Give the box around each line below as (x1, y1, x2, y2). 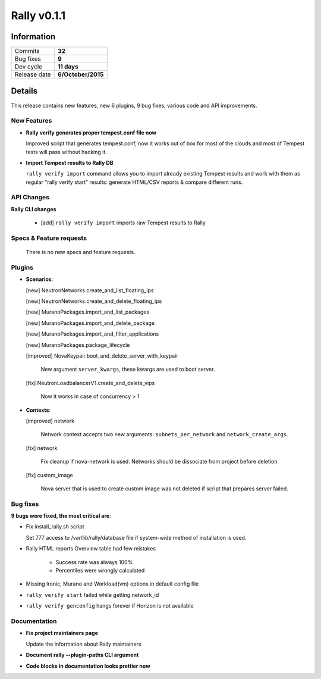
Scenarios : (26, 276, 53, 283)
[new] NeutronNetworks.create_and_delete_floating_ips (26, 298, 162, 305)
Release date (14, 70, 51, 79)
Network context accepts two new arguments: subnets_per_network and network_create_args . (40, 431, 288, 438)
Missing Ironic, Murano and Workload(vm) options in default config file (26, 580, 199, 587)
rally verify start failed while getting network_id (26, 591, 159, 598)
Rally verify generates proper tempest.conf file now (26, 129, 157, 136)
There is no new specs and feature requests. (26, 249, 136, 256)
